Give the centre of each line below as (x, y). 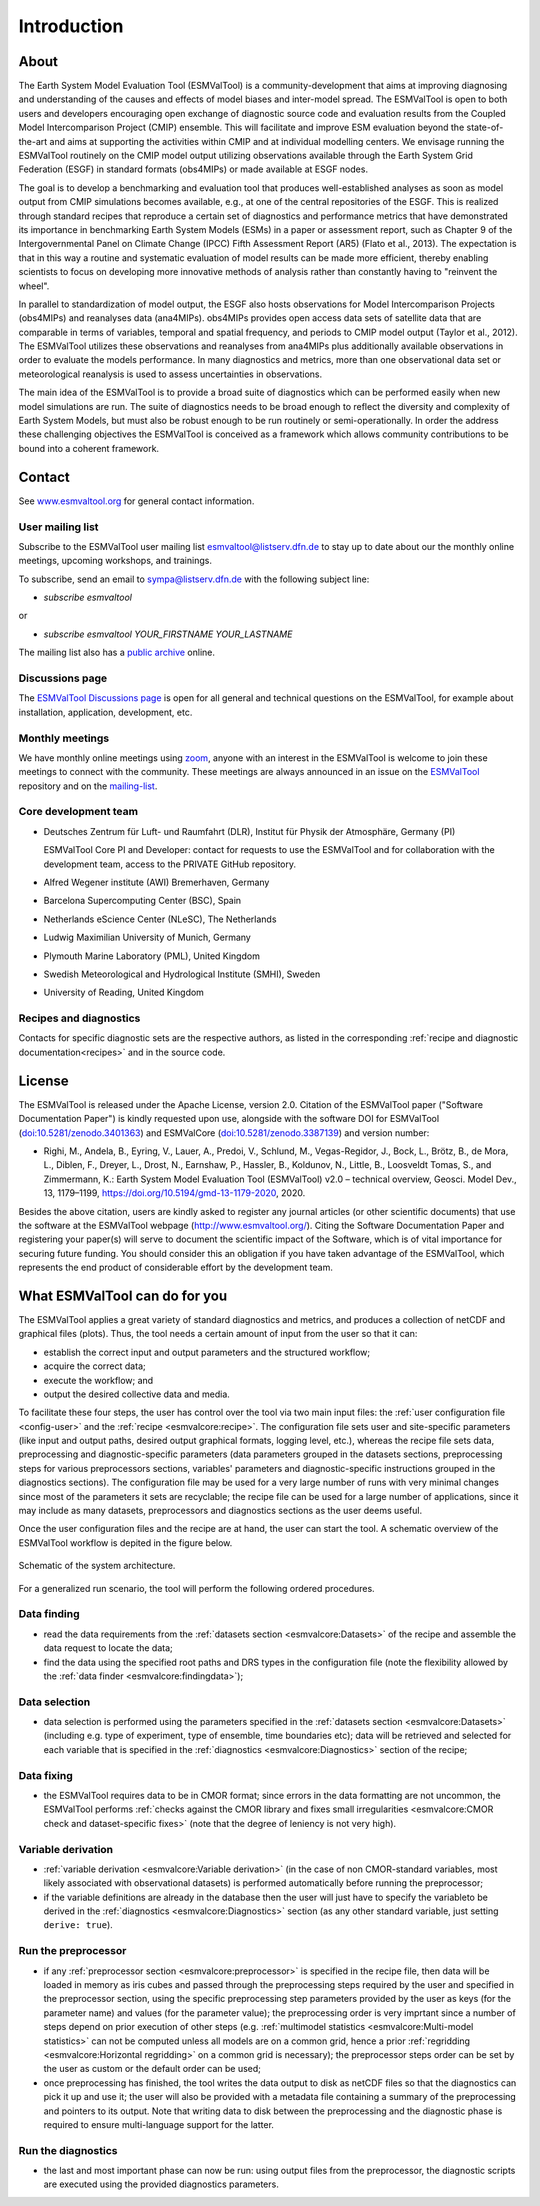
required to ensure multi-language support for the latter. (159, 2124)
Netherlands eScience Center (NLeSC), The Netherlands (160, 919)
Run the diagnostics (68, 2150)
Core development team (78, 812)
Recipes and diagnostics (79, 1018)
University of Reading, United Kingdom (124, 992)
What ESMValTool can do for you (123, 1295)
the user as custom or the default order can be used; (152, 2069)
